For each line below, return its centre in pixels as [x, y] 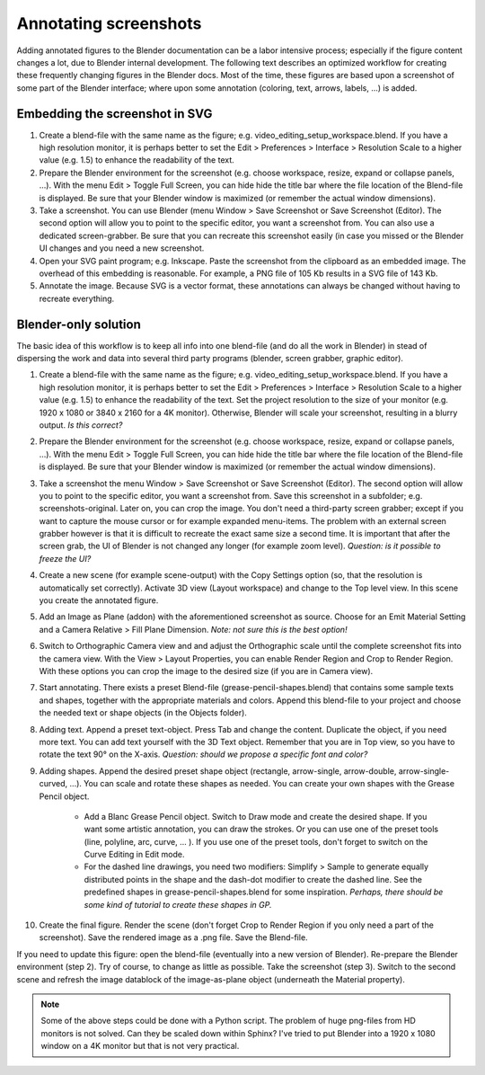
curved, [53, 784]
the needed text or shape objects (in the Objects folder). [143, 713]
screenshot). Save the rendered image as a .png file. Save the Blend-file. [174, 937]
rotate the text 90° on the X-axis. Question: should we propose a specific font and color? [203, 754]
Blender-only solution [79, 324]
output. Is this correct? [81, 425]
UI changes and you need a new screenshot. [122, 248]
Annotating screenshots [109, 23]
